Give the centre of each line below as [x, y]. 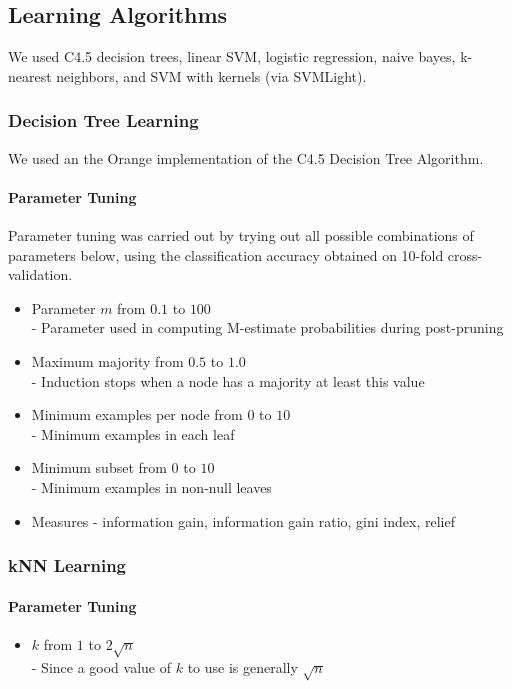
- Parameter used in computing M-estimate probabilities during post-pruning [267, 327]
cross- [465, 254]
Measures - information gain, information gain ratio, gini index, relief [243, 520]
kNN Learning [67, 565]
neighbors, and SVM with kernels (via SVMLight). [211, 75]
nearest [30, 75]
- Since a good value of [101, 666]
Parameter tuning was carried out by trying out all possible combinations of [241, 235]
